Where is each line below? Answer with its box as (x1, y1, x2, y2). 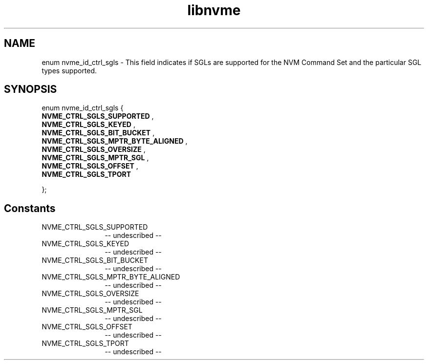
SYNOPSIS (4, 83, 57, 96)
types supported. (42, 66, 97, 75)
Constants (4, 202, 56, 214)
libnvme (187, 2, 241, 19)
